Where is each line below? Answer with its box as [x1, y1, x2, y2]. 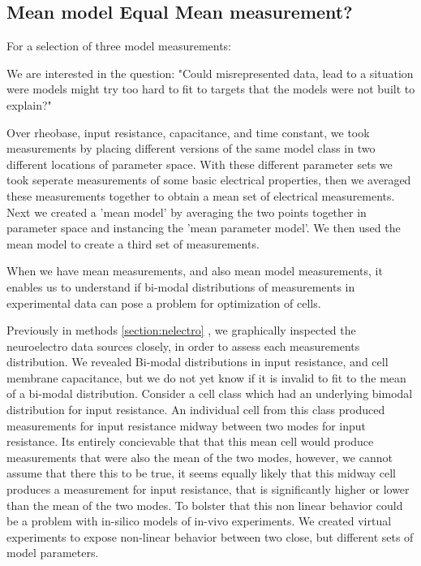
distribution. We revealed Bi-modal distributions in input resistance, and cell [6, 353, 389, 370]
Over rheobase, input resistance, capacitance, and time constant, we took [6, 123, 370, 140]
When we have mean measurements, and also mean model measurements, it [6, 262, 383, 279]
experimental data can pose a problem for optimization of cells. [6, 294, 321, 311]
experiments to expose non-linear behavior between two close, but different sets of [6, 528, 414, 545]
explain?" [6, 96, 52, 113]
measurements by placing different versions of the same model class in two [6, 140, 376, 157]
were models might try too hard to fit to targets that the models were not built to [6, 80, 415, 97]
